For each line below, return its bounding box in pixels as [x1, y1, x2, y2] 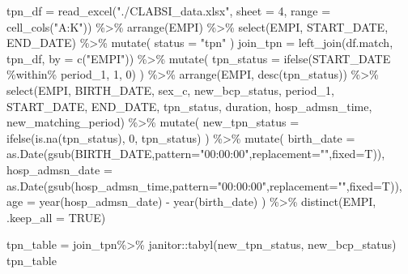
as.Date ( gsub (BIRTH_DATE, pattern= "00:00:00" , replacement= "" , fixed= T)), [6, 145, 385, 162]
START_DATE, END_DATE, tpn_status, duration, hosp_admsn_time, [6, 97, 372, 114]
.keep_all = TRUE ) [6, 208, 106, 225]
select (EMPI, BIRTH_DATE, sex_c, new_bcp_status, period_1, [6, 81, 334, 98]
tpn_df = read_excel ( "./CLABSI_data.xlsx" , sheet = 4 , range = [6, 2, 331, 19]
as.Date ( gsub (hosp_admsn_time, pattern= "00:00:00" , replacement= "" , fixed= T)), [6, 177, 402, 194]
